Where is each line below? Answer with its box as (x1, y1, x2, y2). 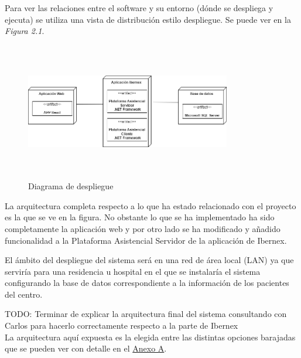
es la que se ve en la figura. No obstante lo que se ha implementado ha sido (5, 211, 275, 223)
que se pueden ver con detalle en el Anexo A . (5, 342, 167, 354)
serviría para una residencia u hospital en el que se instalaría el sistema (5, 265, 261, 277)
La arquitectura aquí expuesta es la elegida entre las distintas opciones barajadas (5, 330, 296, 343)
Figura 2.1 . (5, 25, 45, 37)
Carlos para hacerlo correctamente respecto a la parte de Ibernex (5, 319, 238, 332)
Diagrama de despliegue (28, 180, 114, 192)
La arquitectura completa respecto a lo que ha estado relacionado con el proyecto (5, 199, 296, 212)
